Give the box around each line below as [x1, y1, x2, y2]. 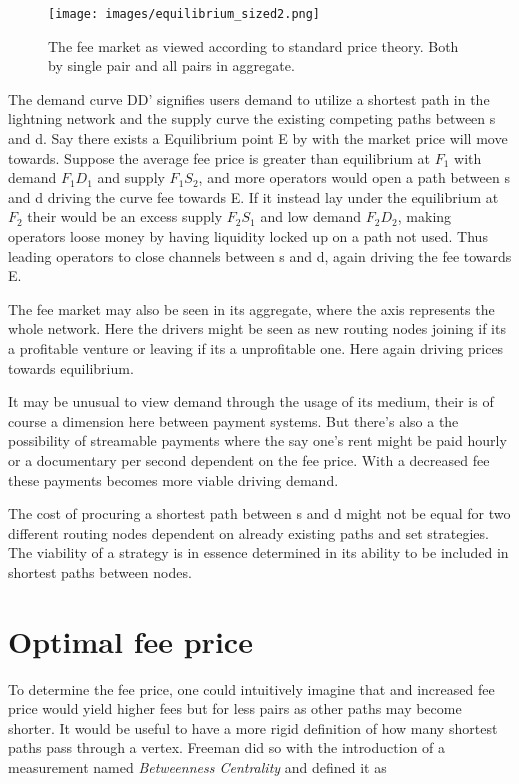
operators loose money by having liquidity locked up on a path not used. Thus [8, 226, 488, 246]
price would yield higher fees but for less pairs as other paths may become [8, 698, 462, 719]
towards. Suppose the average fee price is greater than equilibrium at [8, 147, 431, 168]
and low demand [260, 206, 362, 227]
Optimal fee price [8, 620, 253, 661]
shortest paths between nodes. [8, 561, 192, 582]
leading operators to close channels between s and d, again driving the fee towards [8, 245, 512, 266]
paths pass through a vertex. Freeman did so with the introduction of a [8, 737, 446, 758]
